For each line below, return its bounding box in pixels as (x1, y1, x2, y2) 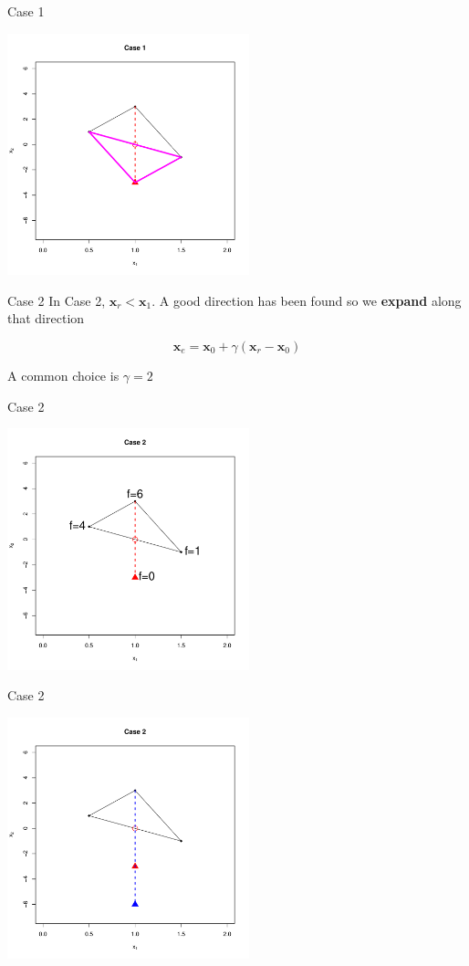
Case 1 (7, 2, 45, 20)
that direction (7, 309, 85, 328)
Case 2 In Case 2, (7, 290, 106, 310)
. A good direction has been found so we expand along (151, 290, 462, 310)
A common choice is (7, 365, 120, 384)
